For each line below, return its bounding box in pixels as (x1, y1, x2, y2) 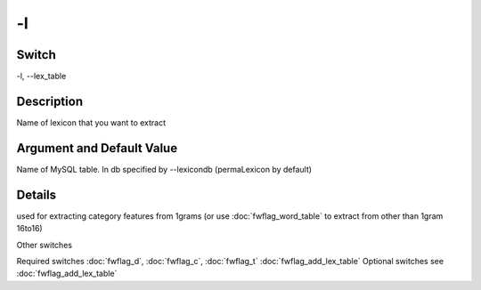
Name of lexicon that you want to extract (16, 117, 167, 128)
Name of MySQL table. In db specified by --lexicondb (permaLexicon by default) (16, 164, 312, 174)
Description (16, 93, 84, 109)
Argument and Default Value (16, 141, 178, 156)
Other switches (16, 239, 73, 250)
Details (16, 187, 57, 202)
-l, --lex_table (16, 71, 67, 82)
